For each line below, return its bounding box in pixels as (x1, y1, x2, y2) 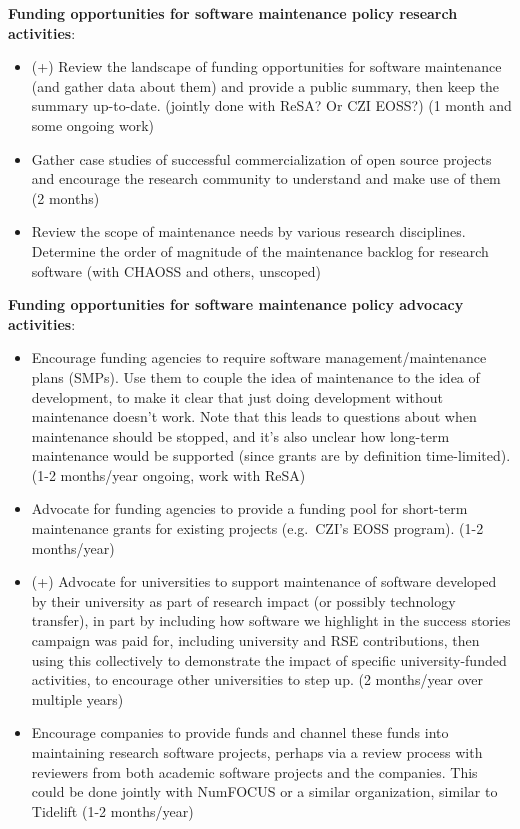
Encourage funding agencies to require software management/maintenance (31, 347, 487, 368)
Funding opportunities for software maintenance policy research (8, 3, 458, 23)
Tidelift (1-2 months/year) (31, 800, 194, 821)
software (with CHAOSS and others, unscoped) (31, 260, 322, 281)
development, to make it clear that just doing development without (31, 386, 443, 407)
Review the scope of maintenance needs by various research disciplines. (31, 221, 466, 242)
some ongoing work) (31, 114, 155, 135)
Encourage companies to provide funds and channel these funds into (31, 722, 449, 743)
